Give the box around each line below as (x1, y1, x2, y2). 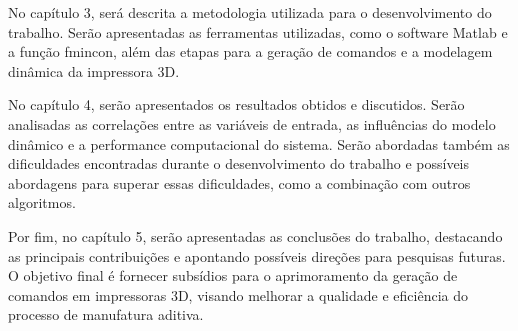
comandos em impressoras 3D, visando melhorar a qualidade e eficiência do (8, 284, 468, 305)
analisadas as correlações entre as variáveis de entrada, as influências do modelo (8, 113, 496, 134)
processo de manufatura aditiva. (8, 304, 204, 325)
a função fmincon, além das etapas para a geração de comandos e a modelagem (8, 41, 493, 62)
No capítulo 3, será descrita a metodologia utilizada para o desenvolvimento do (8, 2, 492, 22)
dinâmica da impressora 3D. (8, 60, 180, 81)
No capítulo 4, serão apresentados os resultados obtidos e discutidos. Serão (8, 94, 465, 115)
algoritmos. (8, 192, 76, 213)
